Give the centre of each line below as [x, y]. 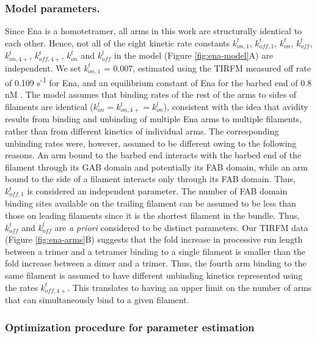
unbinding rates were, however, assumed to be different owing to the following [151, 143]
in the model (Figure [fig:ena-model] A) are [193, 55]
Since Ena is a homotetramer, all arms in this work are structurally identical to [154, 31]
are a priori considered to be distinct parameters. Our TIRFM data [181, 227]
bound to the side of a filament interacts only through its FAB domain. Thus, [150, 179]
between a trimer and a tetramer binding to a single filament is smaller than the [155, 251]
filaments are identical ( [49, 107]
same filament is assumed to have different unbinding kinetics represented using [154, 275]
